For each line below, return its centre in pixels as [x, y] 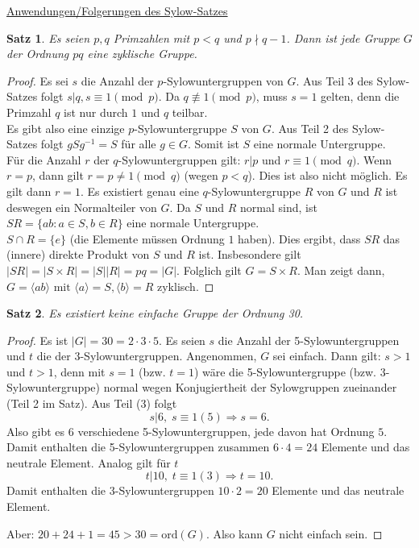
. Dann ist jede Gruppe [343, 37]
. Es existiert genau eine [139, 191]
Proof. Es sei [37, 80]
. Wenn [374, 159]
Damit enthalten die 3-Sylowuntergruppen [110, 490]
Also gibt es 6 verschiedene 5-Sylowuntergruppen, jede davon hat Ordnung [191, 431]
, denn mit [79, 371]
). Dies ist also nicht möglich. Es [328, 175]
